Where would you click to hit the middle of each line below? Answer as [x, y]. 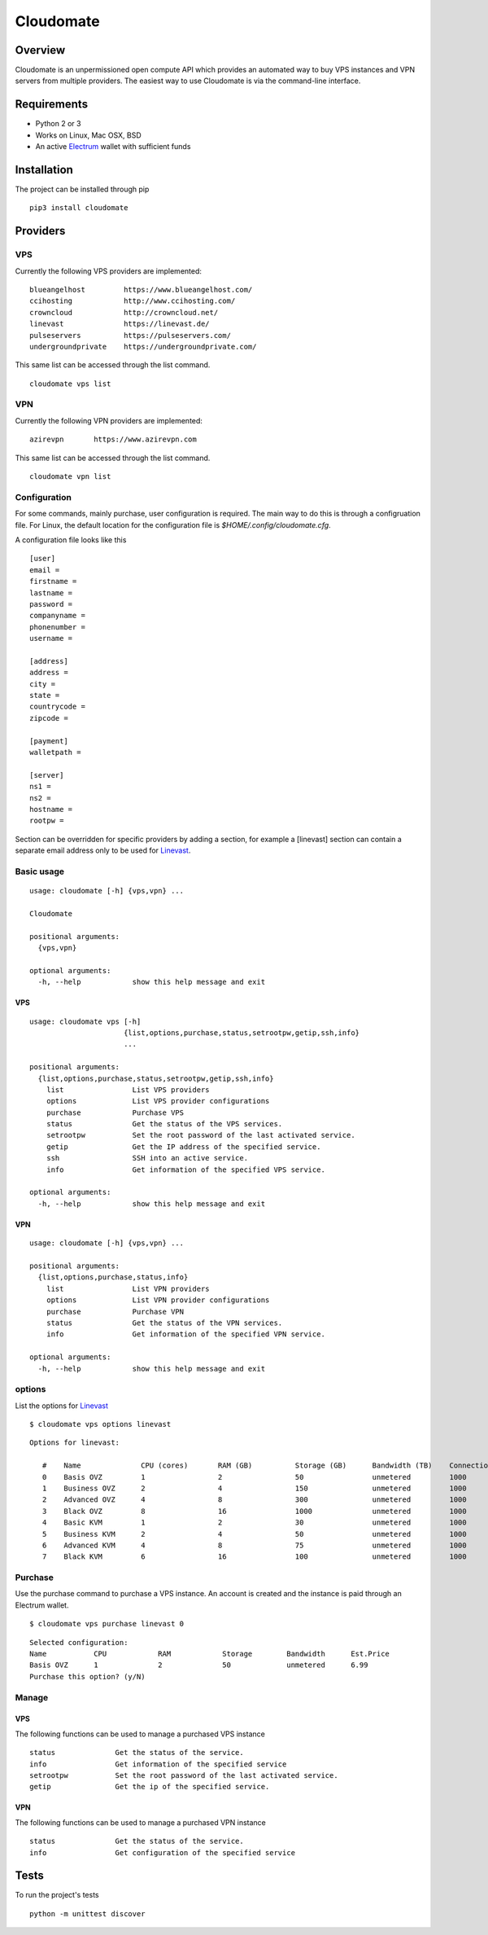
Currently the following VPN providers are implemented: [109, 420]
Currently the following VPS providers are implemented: [109, 271]
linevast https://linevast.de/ [120, 324]
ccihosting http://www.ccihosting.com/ [133, 301]
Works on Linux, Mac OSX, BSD [88, 135]
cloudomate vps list [70, 384]
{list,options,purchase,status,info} [113, 1277]
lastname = [51, 593]
